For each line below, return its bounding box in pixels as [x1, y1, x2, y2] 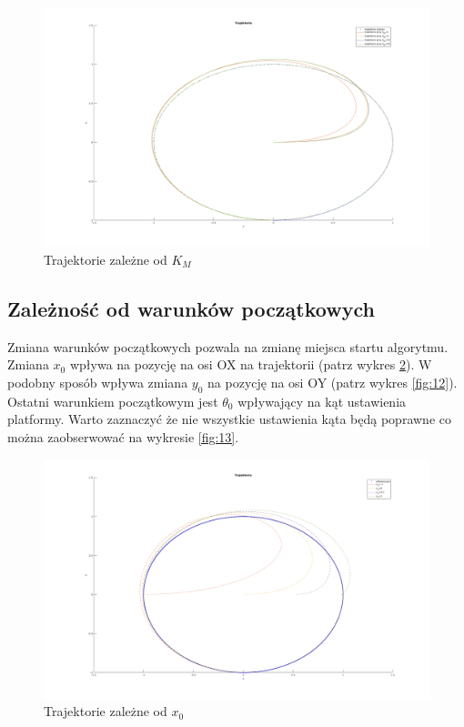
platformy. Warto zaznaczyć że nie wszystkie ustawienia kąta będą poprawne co [7, 409, 451, 429]
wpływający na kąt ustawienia [237, 391, 407, 410]
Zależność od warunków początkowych [7, 294, 375, 322]
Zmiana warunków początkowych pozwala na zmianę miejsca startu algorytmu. [7, 337, 449, 356]
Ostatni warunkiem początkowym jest [7, 391, 218, 410]
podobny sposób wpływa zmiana [7, 372, 188, 391]
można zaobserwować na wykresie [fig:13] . [7, 427, 239, 446]
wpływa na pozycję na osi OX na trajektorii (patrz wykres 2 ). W [69, 355, 432, 374]
